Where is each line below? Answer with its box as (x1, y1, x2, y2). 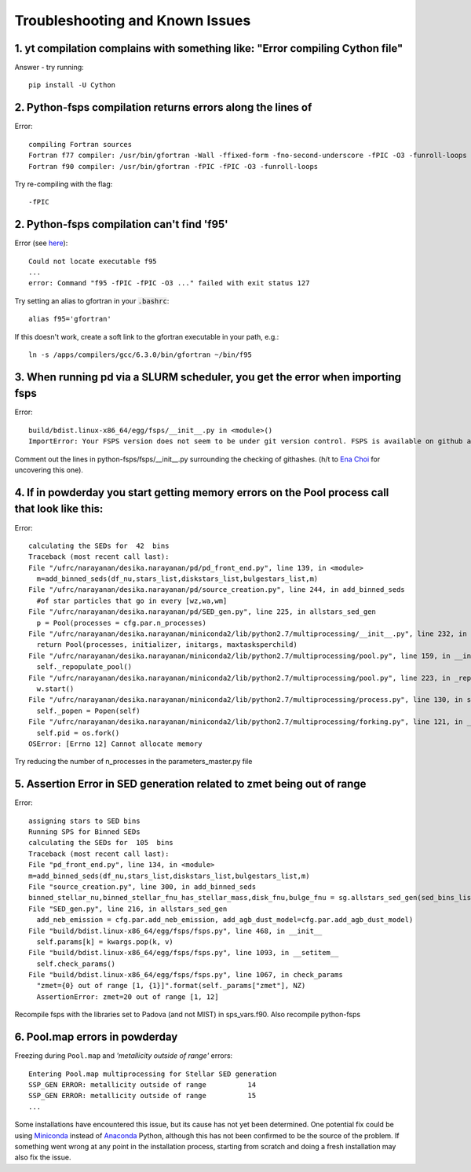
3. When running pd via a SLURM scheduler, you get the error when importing (14, 370, 402, 384)
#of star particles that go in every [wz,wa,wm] (36, 596, 228, 605)
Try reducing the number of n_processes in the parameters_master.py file (14, 757, 253, 766)
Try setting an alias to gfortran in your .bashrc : (14, 296, 170, 306)
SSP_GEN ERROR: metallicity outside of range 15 (28, 1091, 257, 1100)
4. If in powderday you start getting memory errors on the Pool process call (14, 486, 389, 499)
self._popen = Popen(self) (36, 706, 141, 715)
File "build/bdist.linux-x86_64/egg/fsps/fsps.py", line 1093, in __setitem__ (28, 948, 339, 957)
